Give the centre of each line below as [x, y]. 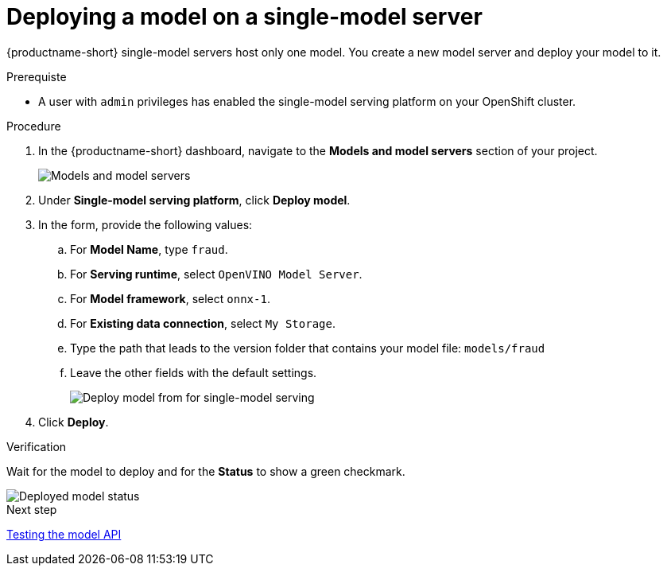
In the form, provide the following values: [145, 224]
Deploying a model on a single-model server [244, 17]
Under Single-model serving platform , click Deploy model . [194, 200]
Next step [32, 509]
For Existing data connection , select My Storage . [203, 323]
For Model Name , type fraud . [149, 249]
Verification [37, 446]
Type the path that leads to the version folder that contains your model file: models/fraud [308, 348]
